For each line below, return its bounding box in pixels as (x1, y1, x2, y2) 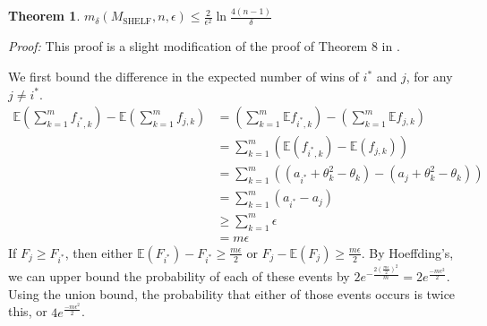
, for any (406, 67, 453, 86)
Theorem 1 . (8, 6, 81, 25)
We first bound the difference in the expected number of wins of (8, 67, 359, 86)
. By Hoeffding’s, (361, 243, 454, 262)
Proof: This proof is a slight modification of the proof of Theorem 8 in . (8, 37, 400, 56)
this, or (8, 302, 47, 321)
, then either (64, 243, 133, 262)
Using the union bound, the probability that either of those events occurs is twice (8, 284, 456, 303)
